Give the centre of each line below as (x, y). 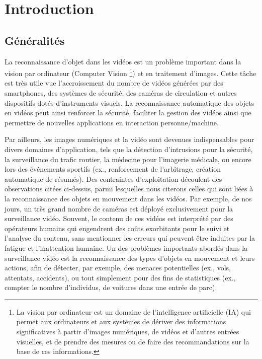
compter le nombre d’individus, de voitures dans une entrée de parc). (111, 287)
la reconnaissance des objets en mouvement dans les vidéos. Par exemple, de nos (128, 198)
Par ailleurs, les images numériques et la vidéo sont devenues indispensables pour (129, 139)
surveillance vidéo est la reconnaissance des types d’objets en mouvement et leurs (130, 258)
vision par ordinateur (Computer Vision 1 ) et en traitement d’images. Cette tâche (130, 72)
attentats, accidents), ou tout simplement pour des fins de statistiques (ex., (120, 277)
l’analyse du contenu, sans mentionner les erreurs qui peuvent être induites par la (130, 238)
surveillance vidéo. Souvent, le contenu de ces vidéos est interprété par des (119, 218)
